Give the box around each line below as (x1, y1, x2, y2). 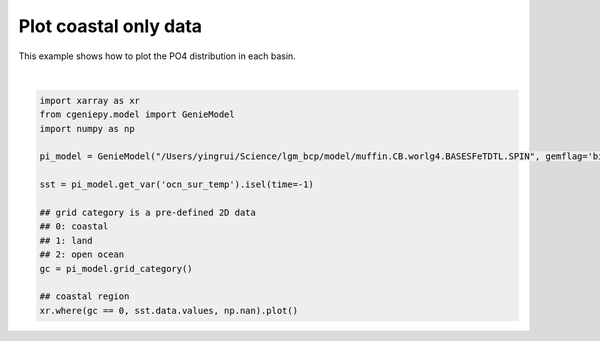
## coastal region (39, 291, 130, 302)
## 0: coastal (39, 221, 109, 232)
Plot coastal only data (18, 15, 203, 37)
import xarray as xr (39, 95, 140, 106)
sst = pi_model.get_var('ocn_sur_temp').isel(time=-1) (39, 179, 314, 190)
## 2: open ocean (39, 249, 125, 260)
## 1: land (39, 235, 93, 246)
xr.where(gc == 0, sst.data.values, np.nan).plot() (39, 305, 299, 316)
